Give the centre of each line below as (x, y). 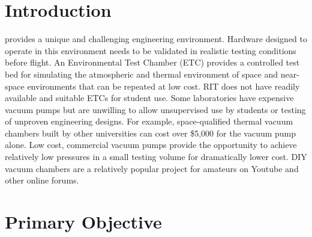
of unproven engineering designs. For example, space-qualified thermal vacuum (149, 121)
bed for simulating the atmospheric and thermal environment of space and (142, 74)
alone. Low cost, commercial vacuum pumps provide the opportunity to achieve (151, 145)
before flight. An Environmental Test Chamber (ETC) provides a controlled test (152, 62)
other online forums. (42, 180)
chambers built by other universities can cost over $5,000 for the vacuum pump (151, 133)
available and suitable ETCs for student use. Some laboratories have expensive (149, 98)
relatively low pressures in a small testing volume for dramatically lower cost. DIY (156, 157)
